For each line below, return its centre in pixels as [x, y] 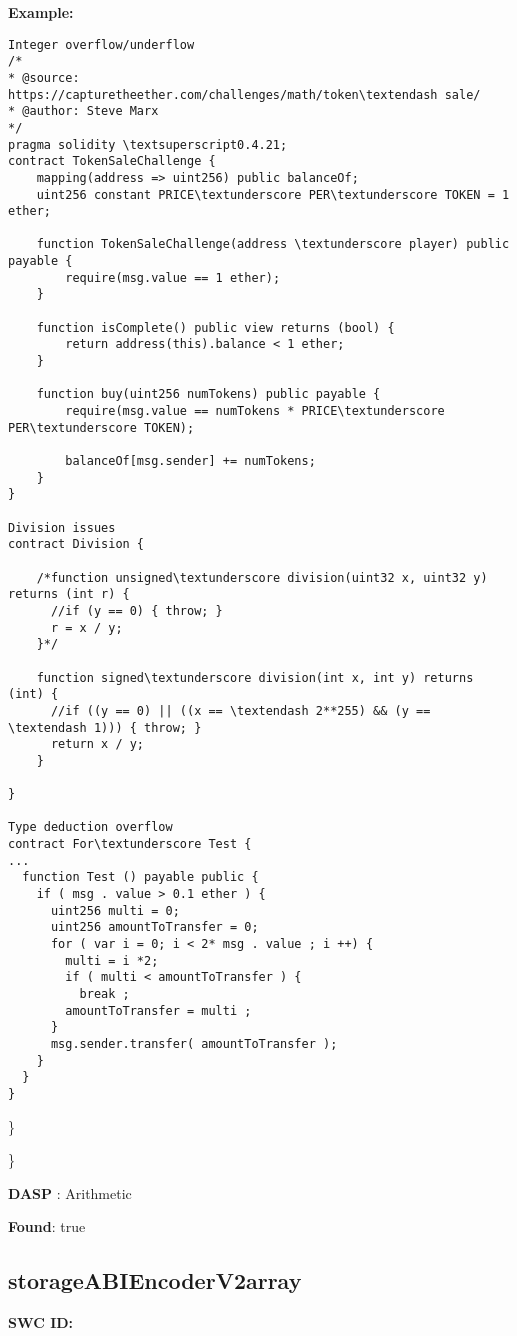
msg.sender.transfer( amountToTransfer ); [194, 1043]
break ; [104, 994]
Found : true [47, 1226]
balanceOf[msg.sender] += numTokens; [190, 461]
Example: [41, 12]
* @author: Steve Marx [83, 111]
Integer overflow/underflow [101, 44]
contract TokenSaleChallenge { [112, 161]
